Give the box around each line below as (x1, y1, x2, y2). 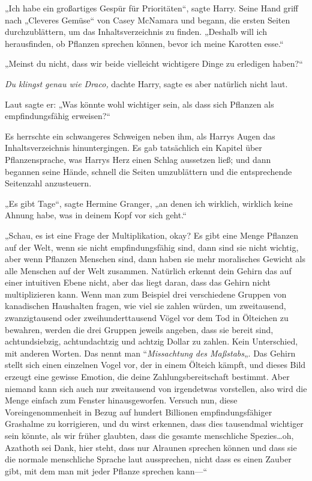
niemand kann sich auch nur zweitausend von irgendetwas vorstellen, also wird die (5, 382, 307, 394)
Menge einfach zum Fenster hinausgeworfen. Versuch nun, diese (5, 394, 238, 406)
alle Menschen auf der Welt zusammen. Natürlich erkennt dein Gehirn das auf (5, 264, 292, 277)
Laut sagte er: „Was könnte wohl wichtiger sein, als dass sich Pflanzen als (5, 97, 274, 110)
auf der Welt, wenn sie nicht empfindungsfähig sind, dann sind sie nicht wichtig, (5, 240, 299, 253)
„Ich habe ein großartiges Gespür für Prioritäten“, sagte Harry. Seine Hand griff (5, 2, 298, 14)
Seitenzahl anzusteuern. (5, 177, 92, 189)
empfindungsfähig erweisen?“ (5, 109, 110, 122)
